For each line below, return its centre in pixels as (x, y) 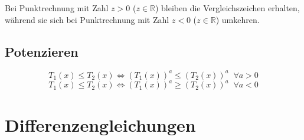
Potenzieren (42, 51)
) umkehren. (238, 19)
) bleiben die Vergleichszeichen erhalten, (227, 8)
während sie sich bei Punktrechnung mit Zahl (87, 19)
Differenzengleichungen (100, 124)
